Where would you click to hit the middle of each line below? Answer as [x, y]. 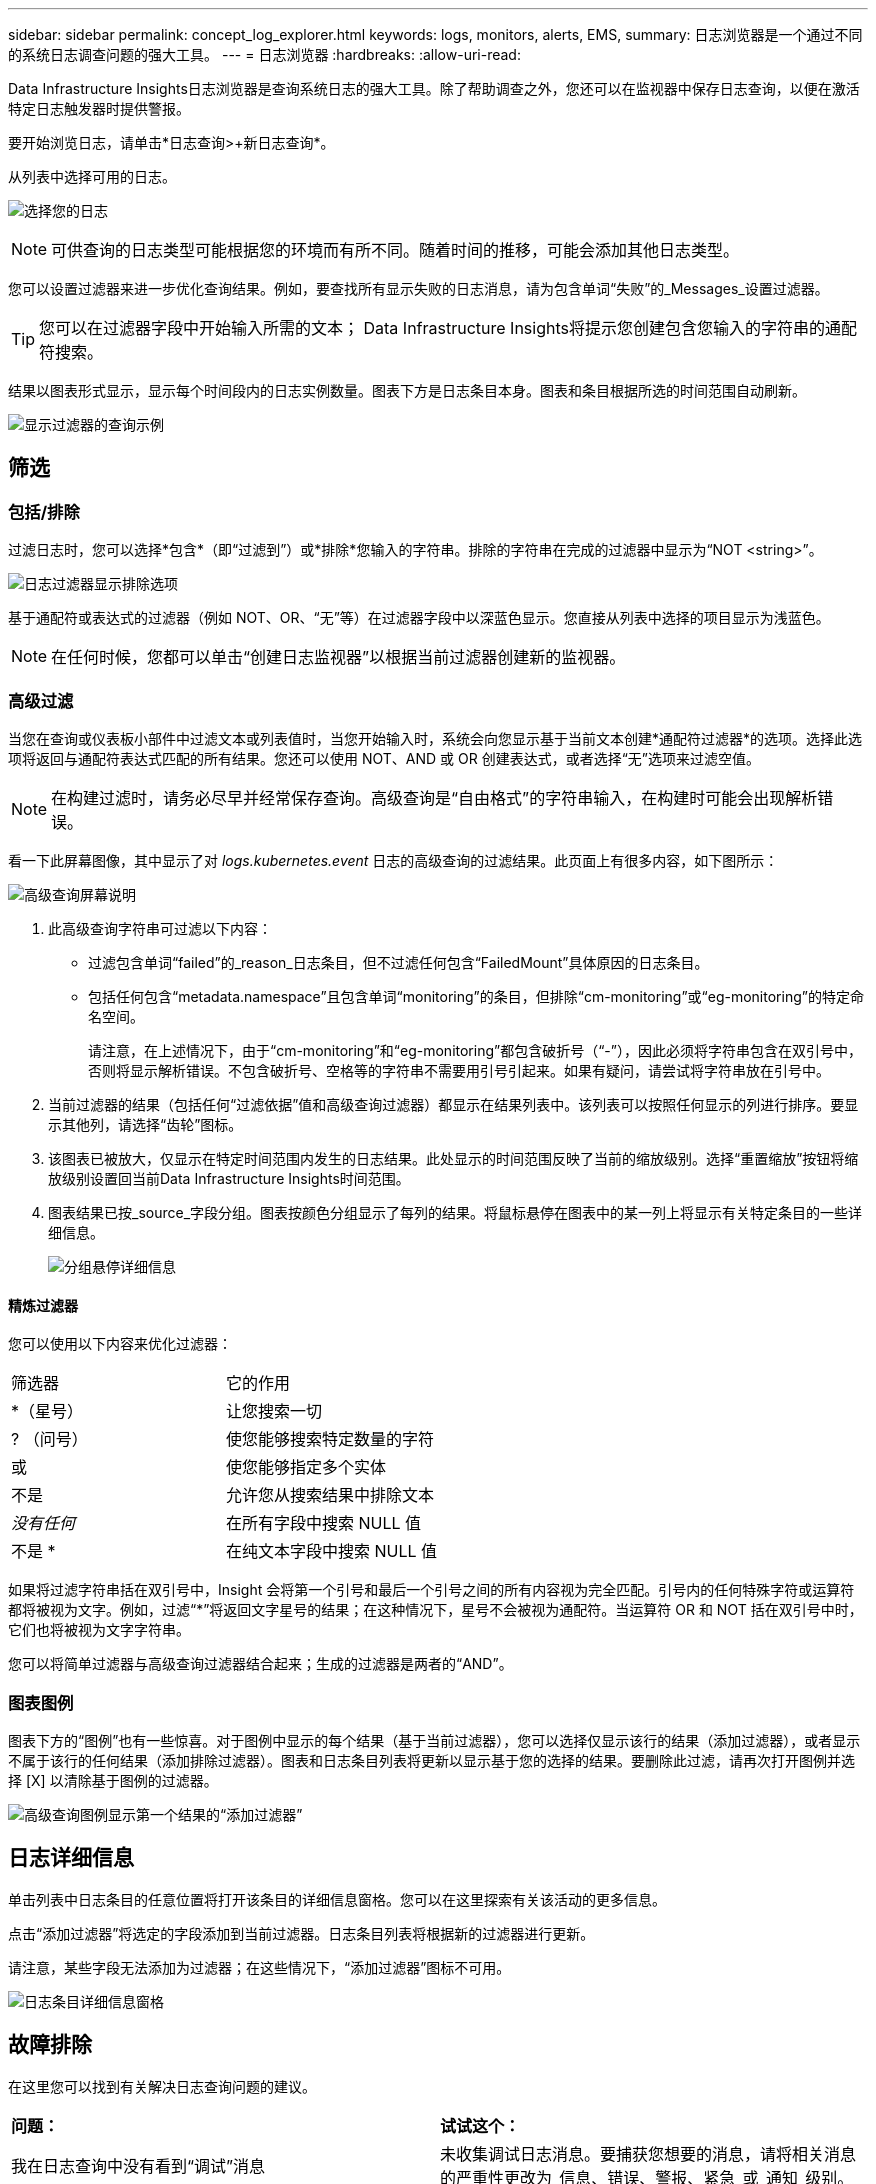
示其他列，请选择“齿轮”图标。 [145, 1124]
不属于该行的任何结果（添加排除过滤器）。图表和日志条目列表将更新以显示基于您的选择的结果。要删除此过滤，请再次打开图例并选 [431, 1760]
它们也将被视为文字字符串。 [99, 1630]
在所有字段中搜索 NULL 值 [324, 1523]
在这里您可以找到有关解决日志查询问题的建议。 [162, 2086]
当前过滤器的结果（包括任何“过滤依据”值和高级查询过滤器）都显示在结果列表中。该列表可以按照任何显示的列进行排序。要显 [453, 1104]
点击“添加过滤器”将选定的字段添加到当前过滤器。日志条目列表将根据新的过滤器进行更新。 [301, 1933]
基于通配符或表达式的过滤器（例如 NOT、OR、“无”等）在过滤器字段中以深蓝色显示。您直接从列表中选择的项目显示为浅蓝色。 [419, 618]
